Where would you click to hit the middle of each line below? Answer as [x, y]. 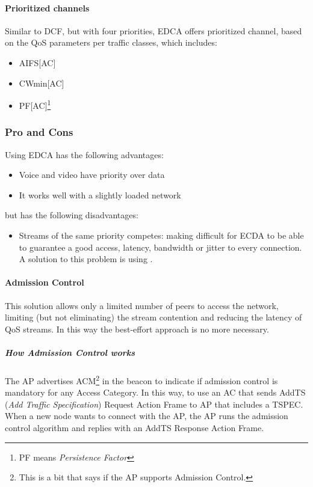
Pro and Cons [39, 132]
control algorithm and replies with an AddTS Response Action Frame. [135, 427]
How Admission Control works [70, 352]
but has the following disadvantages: [72, 215]
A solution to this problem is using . [86, 259]
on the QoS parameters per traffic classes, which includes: [111, 42]
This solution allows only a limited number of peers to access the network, [142, 305]
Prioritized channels [47, 8]
